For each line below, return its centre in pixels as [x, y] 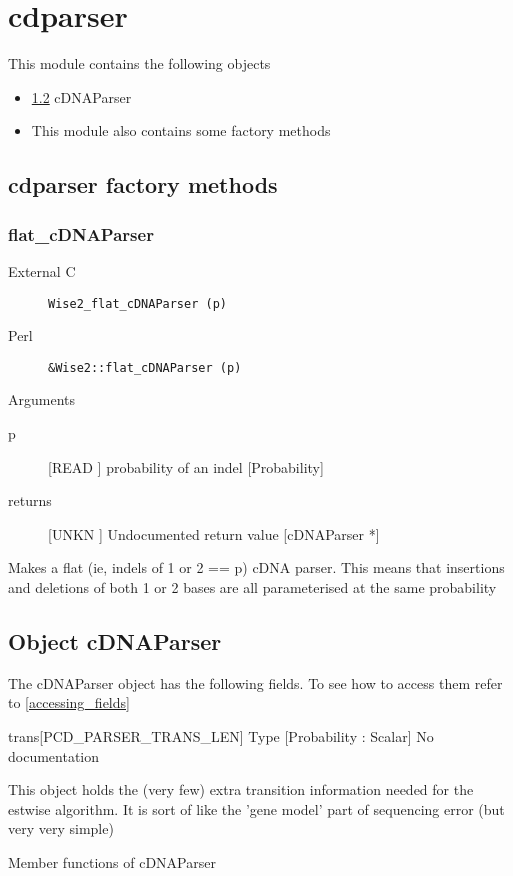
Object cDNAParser [115, 640]
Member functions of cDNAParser [112, 861]
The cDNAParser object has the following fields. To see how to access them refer [255, 682]
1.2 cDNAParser [81, 96]
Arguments [42, 399]
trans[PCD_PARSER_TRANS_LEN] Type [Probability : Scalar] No [221, 735]
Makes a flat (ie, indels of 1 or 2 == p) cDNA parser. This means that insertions [256, 567]
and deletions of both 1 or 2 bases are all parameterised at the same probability [252, 586]
